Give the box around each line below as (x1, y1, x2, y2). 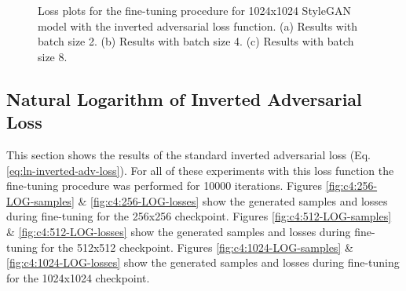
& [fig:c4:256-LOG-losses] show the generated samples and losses (78, 192, 388, 209)
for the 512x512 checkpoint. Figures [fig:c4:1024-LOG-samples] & (41, 238, 353, 255)
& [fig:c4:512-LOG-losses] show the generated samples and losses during (6, 223, 351, 239)
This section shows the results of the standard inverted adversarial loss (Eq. (6, 146, 371, 162)
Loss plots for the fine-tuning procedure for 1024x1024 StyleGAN (38, 2, 351, 18)
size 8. (38, 48, 68, 64)
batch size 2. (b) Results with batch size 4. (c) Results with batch (38, 33, 354, 49)
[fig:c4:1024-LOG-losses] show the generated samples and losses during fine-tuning (6, 254, 400, 271)
